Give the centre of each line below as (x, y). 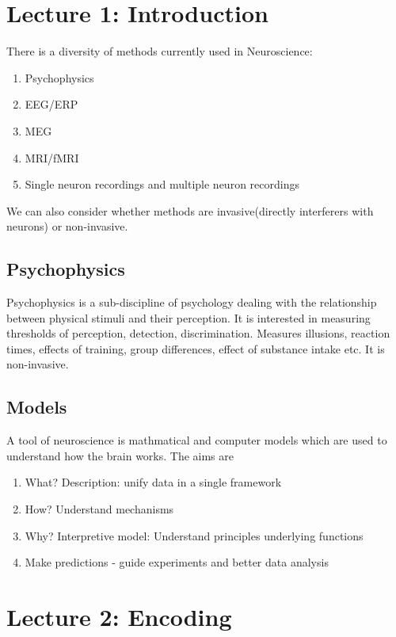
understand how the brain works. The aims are (120, 455)
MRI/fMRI (52, 157)
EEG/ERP (51, 104)
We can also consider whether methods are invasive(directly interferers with (190, 210)
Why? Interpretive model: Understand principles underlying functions (194, 535)
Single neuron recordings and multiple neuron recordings (162, 184)
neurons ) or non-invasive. (67, 226)
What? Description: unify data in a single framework (153, 482)
